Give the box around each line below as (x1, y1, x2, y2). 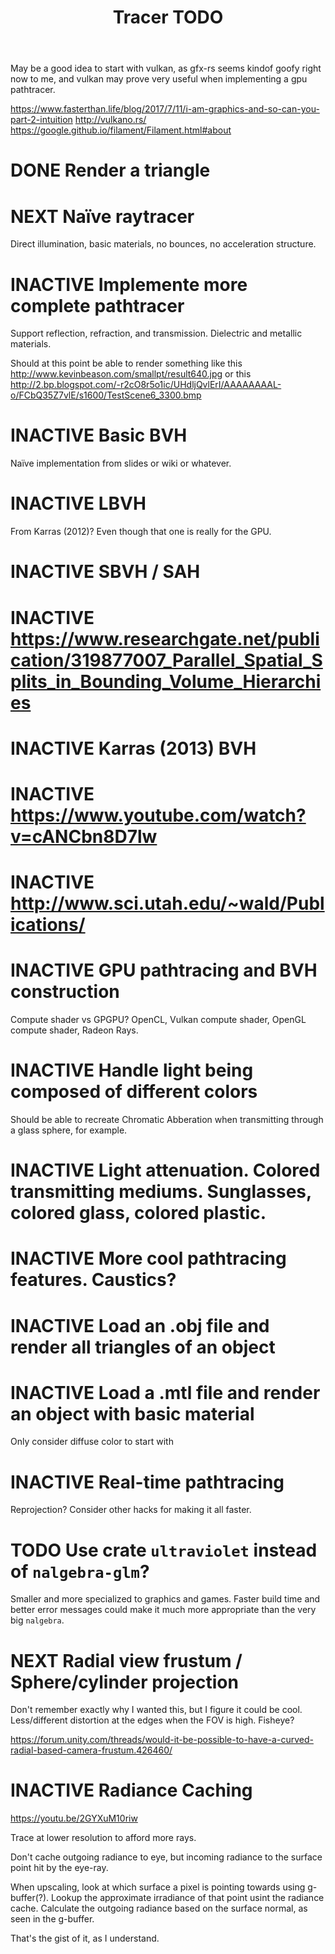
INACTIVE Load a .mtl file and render (10, 1381, 321, 1404)
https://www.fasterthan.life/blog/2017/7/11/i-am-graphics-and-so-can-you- (10, 103, 320, 115)
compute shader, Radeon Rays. (10, 1024, 139, 1036)
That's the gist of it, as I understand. (10, 1932, 160, 1945)
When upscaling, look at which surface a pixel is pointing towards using (10, 1881, 306, 1893)
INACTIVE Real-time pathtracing (10, 1471, 285, 1493)
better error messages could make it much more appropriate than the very (10, 1604, 317, 1616)
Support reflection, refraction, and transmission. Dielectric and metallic (10, 327, 303, 340)
